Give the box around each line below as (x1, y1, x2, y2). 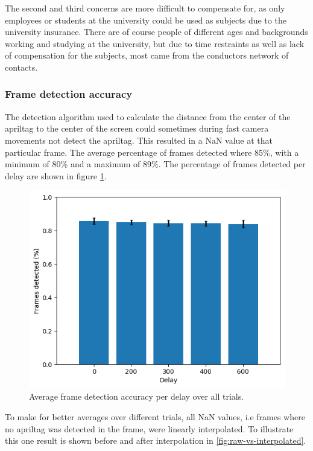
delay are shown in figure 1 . (5, 169, 107, 182)
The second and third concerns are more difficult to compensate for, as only (5, 2, 285, 14)
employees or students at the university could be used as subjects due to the (5, 13, 286, 26)
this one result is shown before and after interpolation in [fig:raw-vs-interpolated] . (5, 434, 306, 447)
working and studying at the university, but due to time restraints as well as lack (5, 37, 305, 50)
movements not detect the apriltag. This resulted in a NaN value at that (5, 133, 273, 146)
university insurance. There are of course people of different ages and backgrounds (5, 25, 308, 38)
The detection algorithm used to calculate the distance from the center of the (5, 110, 291, 123)
